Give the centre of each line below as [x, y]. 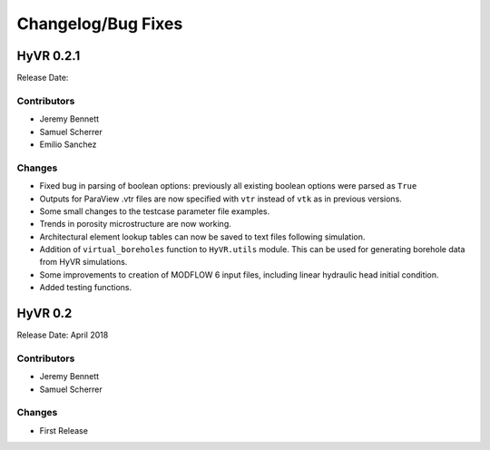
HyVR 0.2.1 [49, 56]
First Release [64, 430]
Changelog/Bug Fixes [100, 24]
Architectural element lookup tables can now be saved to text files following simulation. [202, 237]
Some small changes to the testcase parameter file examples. [155, 211]
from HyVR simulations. [83, 262]
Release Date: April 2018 [63, 335]
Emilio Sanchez [68, 144]
